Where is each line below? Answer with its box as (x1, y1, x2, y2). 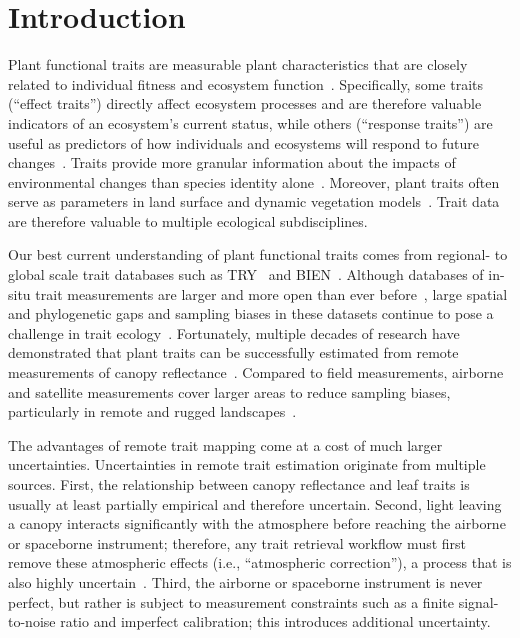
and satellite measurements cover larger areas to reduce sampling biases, (8, 381, 451, 402)
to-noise (8, 611, 56, 632)
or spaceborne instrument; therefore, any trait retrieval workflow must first (8, 532, 467, 553)
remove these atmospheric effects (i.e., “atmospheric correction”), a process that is (8, 552, 512, 573)
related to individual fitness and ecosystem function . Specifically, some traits (8, 73, 484, 94)
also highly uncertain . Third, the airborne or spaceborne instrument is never (8, 571, 483, 592)
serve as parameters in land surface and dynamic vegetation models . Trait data (8, 191, 500, 212)
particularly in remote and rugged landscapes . (8, 401, 297, 422)
